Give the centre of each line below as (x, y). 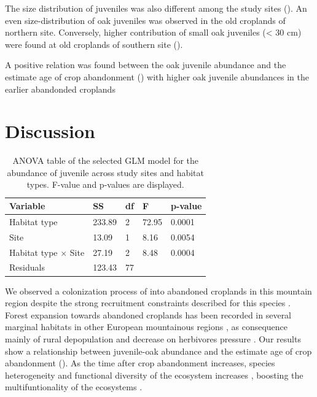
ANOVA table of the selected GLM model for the (106, 160)
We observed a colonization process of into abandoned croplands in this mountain (158, 291)
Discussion (50, 131)
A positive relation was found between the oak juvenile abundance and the (146, 65)
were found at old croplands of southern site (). (94, 44)
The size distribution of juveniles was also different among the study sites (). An (156, 8)
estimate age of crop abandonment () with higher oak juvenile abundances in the (157, 76)
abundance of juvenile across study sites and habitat (105, 172)
